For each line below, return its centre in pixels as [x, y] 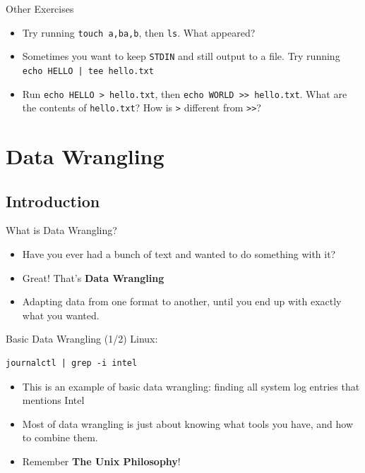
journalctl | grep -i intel [72, 363]
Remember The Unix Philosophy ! [101, 461]
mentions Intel [53, 400]
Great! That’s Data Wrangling [93, 277]
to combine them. [60, 437]
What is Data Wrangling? [61, 230]
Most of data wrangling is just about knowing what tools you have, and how [188, 423]
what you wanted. [61, 315]
